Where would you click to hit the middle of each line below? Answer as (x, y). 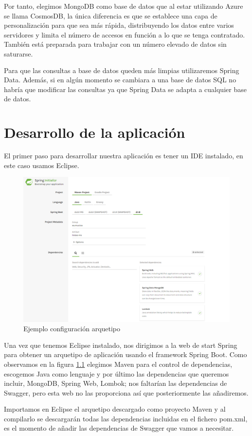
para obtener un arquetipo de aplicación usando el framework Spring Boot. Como (126, 354)
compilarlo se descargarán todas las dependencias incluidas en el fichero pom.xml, (126, 418)
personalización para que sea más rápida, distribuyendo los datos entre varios (119, 25)
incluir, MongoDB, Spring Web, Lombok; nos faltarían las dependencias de (116, 383)
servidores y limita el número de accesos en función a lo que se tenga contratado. (125, 34)
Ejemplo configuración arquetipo (72, 329)
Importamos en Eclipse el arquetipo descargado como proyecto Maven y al (115, 409)
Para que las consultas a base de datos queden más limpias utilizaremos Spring (122, 70)
